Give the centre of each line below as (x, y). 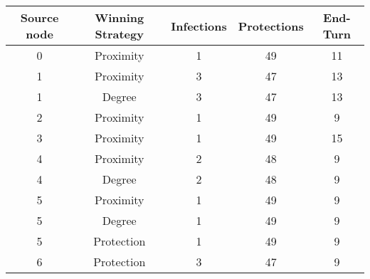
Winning (120, 17)
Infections (199, 26)
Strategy (119, 34)
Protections (271, 26)
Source (39, 17)
